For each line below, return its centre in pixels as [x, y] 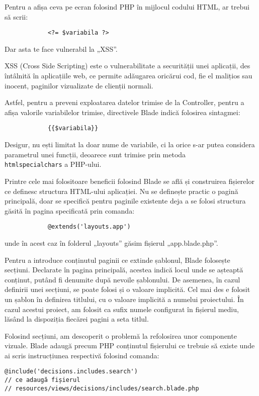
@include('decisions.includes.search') [71, 372]
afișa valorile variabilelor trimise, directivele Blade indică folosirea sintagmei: [122, 112]
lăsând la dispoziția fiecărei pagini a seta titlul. [77, 319]
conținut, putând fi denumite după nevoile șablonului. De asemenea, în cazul [122, 279]
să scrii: [16, 16]
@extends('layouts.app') [89, 227]
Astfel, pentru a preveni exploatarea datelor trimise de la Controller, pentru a [124, 102]
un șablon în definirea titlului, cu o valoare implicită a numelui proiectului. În [124, 299]
